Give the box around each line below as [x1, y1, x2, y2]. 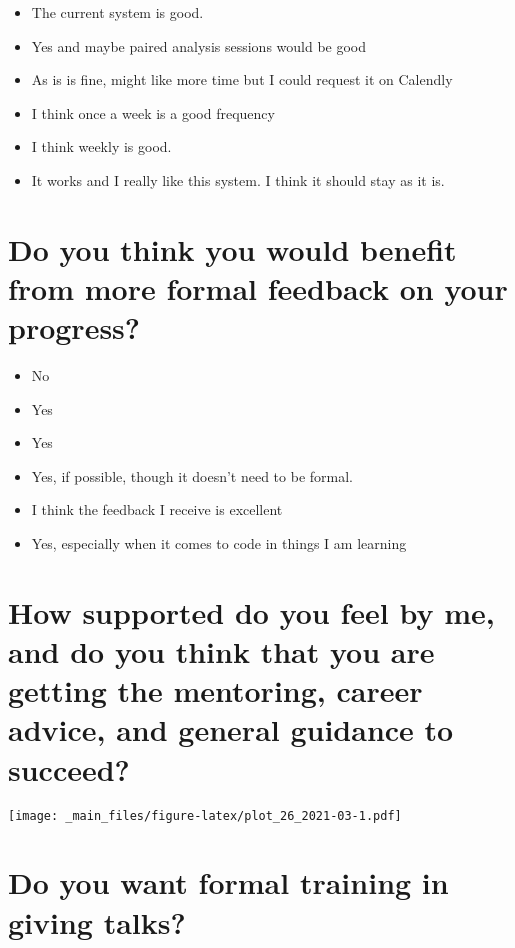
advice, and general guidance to [8, 709, 454, 750]
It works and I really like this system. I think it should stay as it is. [31, 169, 445, 190]
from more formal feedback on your [8, 267, 508, 308]
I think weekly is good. [31, 136, 172, 157]
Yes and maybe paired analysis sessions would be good [31, 35, 367, 56]
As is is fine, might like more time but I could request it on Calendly [31, 69, 453, 90]
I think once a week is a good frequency [31, 102, 275, 123]
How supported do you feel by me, [8, 591, 495, 632]
